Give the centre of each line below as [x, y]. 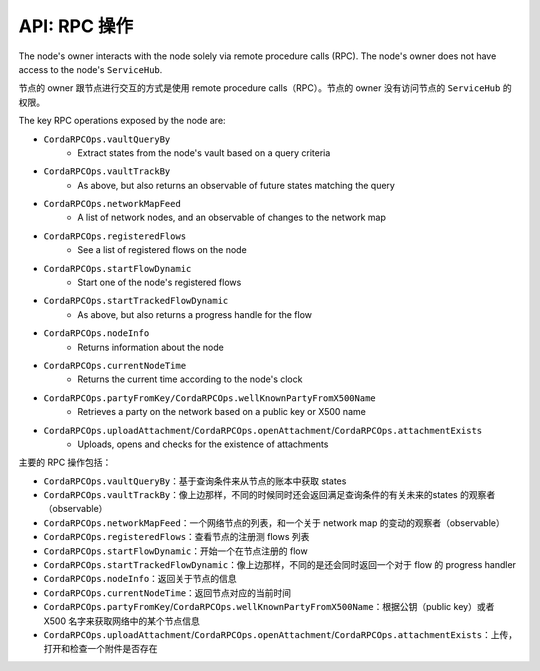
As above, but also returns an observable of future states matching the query [236, 185]
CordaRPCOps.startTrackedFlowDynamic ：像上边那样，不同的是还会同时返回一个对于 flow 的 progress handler [280, 565]
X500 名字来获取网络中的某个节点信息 [121, 621]
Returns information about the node [150, 347]
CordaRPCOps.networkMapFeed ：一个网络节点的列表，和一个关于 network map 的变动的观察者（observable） [274, 522]
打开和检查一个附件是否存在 [100, 649]
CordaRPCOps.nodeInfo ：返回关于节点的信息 [140, 579]
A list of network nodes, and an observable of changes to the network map [232, 217]
